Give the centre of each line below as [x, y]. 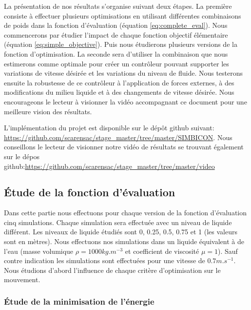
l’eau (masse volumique [39, 251]
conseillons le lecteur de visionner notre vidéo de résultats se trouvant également [124, 147]
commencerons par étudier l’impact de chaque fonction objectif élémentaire [116, 34]
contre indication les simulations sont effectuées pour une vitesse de [105, 260]
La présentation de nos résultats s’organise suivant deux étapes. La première [118, 6]
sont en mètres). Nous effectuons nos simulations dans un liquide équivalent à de [124, 241]
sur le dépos [22, 156]
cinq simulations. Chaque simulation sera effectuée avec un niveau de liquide [118, 222]
